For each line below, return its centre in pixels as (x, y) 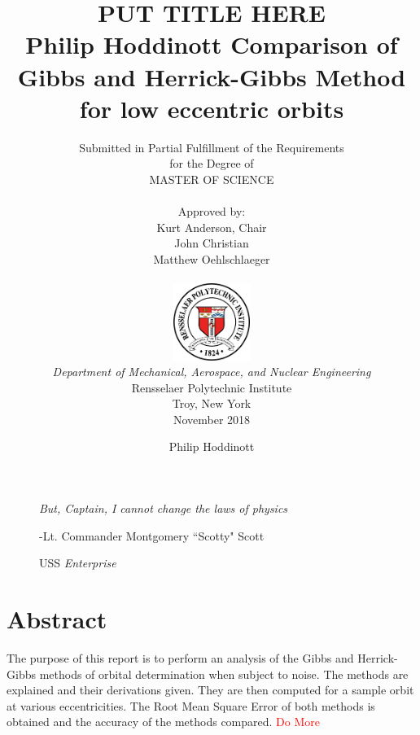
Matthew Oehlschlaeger (212, 258)
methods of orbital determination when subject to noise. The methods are (224, 674)
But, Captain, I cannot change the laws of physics (164, 508)
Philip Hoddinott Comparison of (212, 44)
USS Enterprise (78, 563)
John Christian (212, 243)
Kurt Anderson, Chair (212, 227)
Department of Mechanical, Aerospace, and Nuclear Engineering (212, 372)
